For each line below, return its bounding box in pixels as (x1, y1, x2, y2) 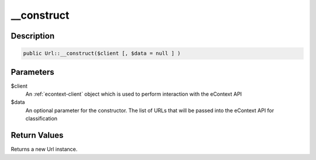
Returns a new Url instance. (11, 146, 78, 153)
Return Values (11, 130, 64, 140)
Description (11, 31, 55, 41)
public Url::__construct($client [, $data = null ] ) (23, 50, 181, 57)
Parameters (11, 67, 54, 77)
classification (25, 115, 58, 122)
